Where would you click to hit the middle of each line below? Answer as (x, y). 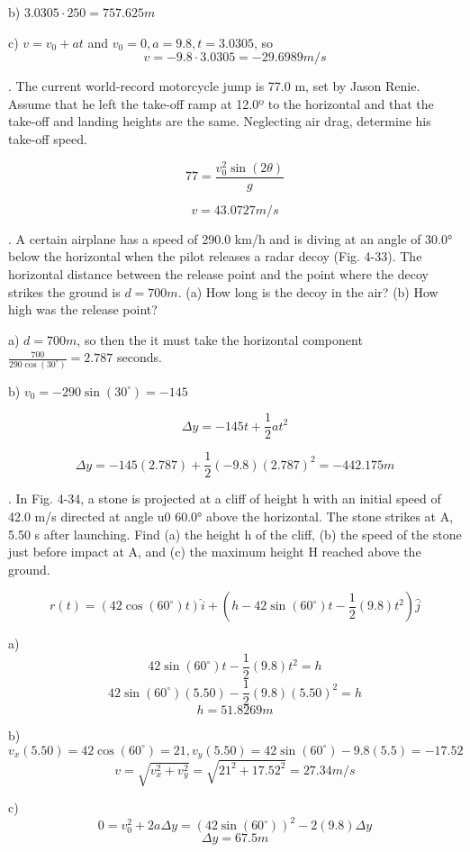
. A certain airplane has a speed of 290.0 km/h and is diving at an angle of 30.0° (230, 238)
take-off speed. (48, 138)
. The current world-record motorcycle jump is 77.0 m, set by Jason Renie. (214, 86)
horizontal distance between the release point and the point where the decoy (218, 274)
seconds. (139, 357)
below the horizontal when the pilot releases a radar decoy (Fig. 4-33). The (215, 256)
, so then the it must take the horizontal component (220, 339)
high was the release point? (83, 309)
